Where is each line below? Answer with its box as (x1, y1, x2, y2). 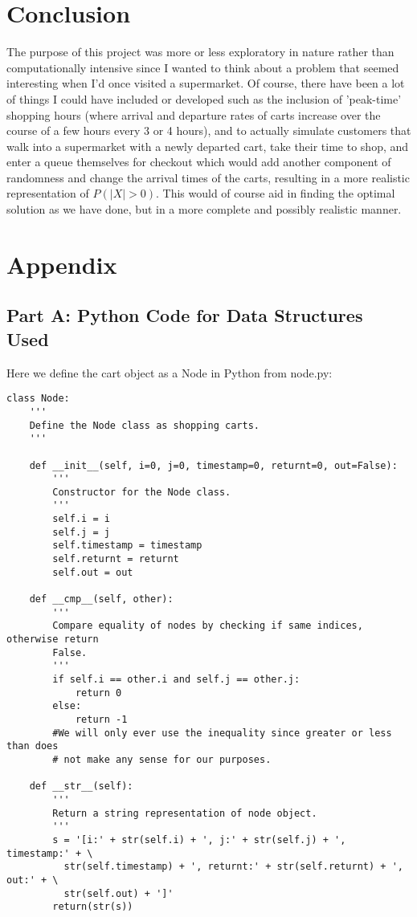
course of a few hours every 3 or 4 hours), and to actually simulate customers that (6, 122, 411, 139)
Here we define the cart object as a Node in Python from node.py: (6, 364, 333, 381)
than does (6, 740, 59, 752)
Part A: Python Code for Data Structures (6, 303, 363, 328)
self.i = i (52, 513, 110, 525)
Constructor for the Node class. (52, 486, 231, 498)
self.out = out (52, 566, 133, 578)
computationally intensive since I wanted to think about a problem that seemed (6, 59, 399, 75)
